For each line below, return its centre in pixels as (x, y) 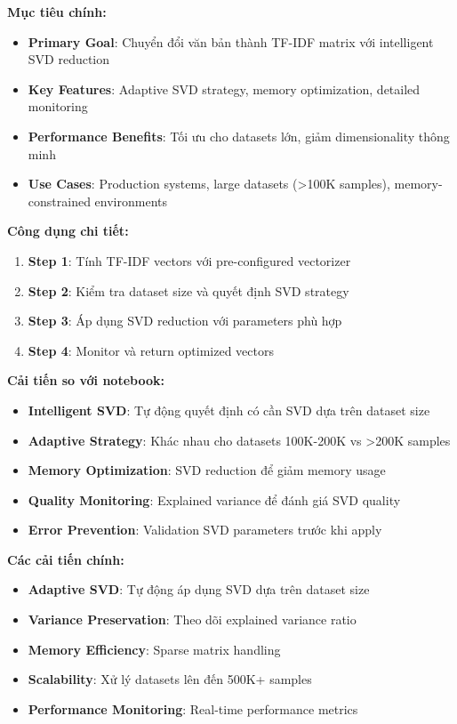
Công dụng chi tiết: (68, 231)
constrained (59, 201)
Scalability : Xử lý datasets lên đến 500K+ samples (170, 679)
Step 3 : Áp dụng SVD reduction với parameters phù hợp (185, 321)
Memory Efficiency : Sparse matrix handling (154, 649)
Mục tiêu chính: (57, 12)
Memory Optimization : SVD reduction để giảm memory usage (207, 470)
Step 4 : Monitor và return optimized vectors (151, 350)
